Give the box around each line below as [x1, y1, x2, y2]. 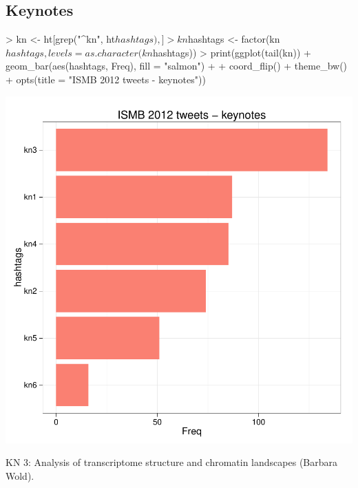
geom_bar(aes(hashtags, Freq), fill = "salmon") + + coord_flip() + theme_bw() [6, 59, 348, 73]
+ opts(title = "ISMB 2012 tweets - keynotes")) [6, 72, 206, 86]
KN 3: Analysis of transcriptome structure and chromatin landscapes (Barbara [6, 455, 338, 469]
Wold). [6, 468, 34, 482]
